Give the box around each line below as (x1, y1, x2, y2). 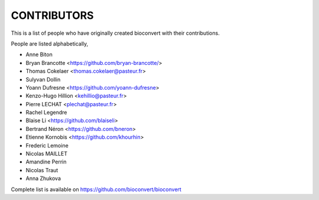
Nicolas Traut (25, 166, 58, 173)
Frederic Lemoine (25, 142, 69, 149)
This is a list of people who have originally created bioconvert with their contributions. (11, 29, 220, 37)
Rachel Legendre (25, 109, 67, 116)
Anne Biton (25, 51, 53, 58)
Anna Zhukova (25, 175, 61, 182)
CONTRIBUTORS (11, 9, 94, 22)
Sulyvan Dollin (25, 76, 61, 83)
